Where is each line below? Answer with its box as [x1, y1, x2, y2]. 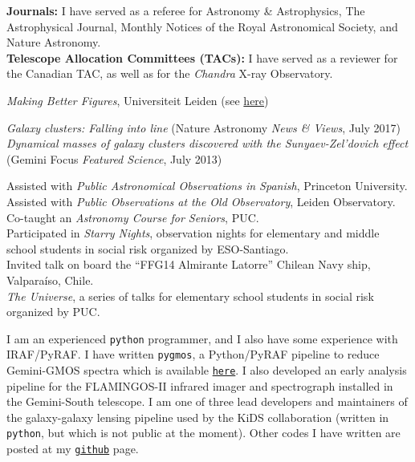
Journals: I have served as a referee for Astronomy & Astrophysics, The [6, 2, 365, 18]
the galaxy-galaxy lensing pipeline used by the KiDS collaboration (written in [6, 408, 389, 425]
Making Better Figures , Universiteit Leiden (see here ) [6, 91, 269, 108]
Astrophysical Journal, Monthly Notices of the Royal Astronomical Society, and [6, 18, 398, 34]
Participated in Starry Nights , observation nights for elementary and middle [6, 225, 380, 241]
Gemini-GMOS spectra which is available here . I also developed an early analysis [6, 362, 407, 378]
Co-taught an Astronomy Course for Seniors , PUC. [6, 209, 259, 225]
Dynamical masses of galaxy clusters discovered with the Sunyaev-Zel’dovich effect [6, 135, 409, 152]
